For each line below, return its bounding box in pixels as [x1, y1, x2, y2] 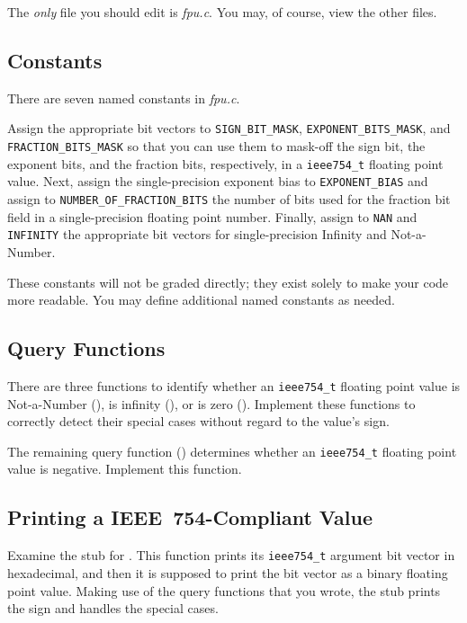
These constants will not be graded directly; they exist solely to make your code [7, 272, 449, 291]
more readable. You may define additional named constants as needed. [7, 290, 395, 309]
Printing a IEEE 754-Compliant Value [7, 503, 373, 531]
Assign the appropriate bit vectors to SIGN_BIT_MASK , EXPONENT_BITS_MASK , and [7, 119, 451, 138]
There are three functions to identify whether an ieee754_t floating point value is [7, 376, 461, 395]
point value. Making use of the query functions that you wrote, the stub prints [7, 581, 441, 600]
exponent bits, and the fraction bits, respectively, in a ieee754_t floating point [7, 154, 444, 173]
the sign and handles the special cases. [7, 599, 219, 618]
